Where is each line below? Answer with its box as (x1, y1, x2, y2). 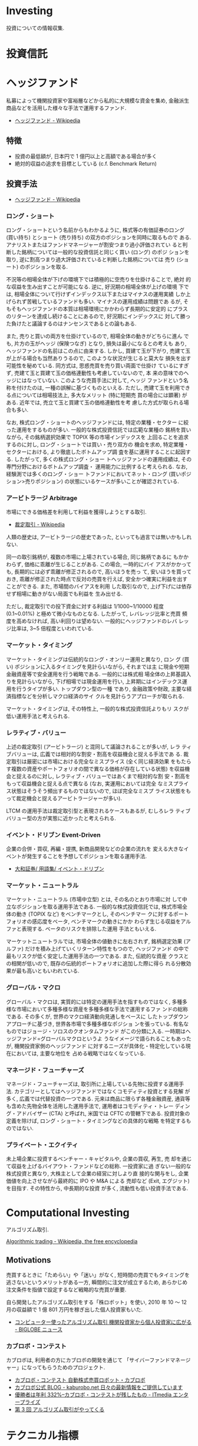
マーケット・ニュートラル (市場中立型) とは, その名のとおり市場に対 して (6, 896, 183, 903)
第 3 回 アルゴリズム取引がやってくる (14, 1406, 105, 1413)
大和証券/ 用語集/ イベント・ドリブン (14, 865, 104, 872)
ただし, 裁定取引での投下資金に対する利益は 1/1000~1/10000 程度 (6, 603, 164, 610)
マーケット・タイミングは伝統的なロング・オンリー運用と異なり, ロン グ (6, 656, 181, 663)
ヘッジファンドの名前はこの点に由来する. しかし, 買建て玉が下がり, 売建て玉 (6, 347, 190, 354)
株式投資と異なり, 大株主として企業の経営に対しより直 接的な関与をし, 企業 (6, 1170, 189, 1177)
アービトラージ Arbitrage (6, 494, 78, 502)
